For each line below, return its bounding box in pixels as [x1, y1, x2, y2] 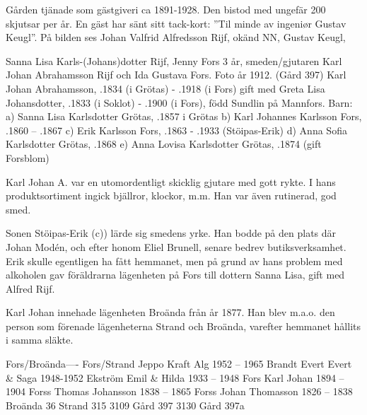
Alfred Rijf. [6, 281, 55, 296]
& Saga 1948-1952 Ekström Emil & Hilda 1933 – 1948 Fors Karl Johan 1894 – [6, 370, 344, 385]
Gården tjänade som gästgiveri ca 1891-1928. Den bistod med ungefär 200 [6, 2, 326, 16]
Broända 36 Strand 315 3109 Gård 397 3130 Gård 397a [6, 397, 245, 412]
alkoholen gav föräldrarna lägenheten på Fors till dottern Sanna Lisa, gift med [6, 267, 345, 282]
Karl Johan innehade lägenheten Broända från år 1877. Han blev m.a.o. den [6, 305, 335, 320]
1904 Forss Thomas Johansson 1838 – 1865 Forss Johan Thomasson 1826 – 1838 [6, 384, 353, 399]
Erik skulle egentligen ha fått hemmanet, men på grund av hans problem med [6, 253, 343, 268]
